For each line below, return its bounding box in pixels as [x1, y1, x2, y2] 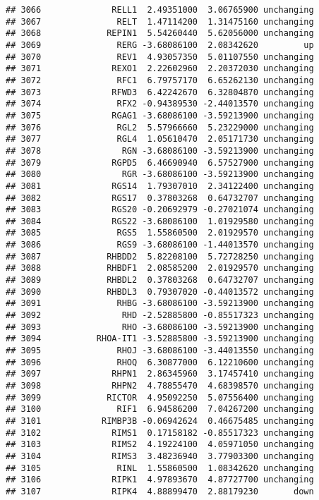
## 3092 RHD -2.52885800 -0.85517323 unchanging [6, 310, 314, 321]
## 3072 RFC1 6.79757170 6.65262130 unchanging [6, 75, 314, 85]
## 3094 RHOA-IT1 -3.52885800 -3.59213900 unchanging [6, 334, 314, 344]
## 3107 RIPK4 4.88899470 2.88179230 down [6, 486, 314, 496]
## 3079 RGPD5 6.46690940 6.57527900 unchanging [6, 157, 314, 168]
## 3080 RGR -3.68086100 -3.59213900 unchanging [6, 169, 314, 180]
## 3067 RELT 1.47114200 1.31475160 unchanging [6, 16, 314, 27]
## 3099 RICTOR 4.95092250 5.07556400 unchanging [6, 392, 314, 403]
